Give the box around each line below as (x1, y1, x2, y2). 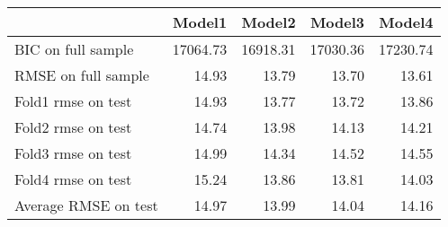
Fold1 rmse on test (14, 91, 132, 111)
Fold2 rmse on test (14, 117, 132, 137)
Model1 (172, 12, 228, 32)
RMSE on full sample (14, 65, 149, 85)
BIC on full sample (14, 39, 134, 59)
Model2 (241, 12, 296, 32)
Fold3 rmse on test (14, 143, 132, 163)
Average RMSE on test (14, 195, 158, 215)
